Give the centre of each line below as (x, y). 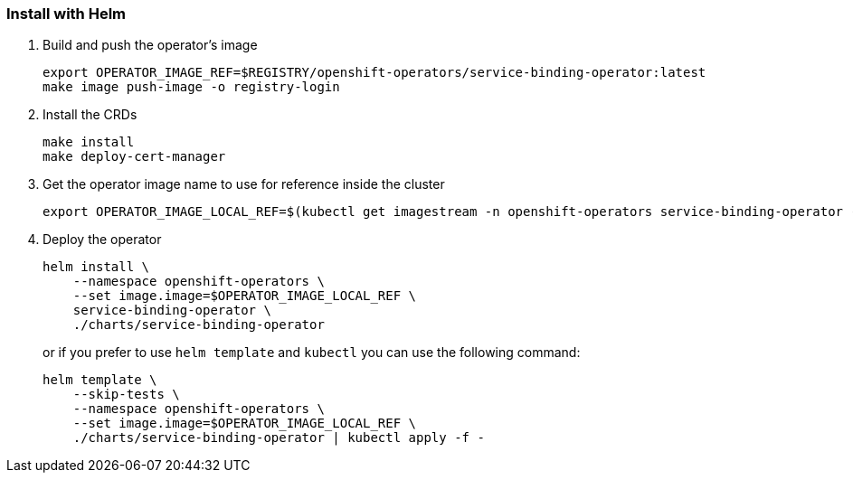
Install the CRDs (90, 115)
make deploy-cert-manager (134, 157)
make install (89, 142)
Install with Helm (66, 14)
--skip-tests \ (126, 395)
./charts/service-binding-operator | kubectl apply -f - (279, 438)
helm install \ (96, 267)
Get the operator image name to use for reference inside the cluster (244, 184)
